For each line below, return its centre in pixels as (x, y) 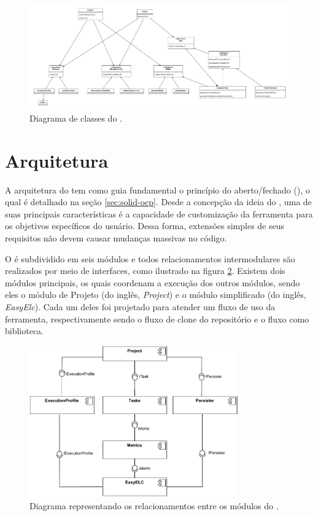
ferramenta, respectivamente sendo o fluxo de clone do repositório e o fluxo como (157, 319)
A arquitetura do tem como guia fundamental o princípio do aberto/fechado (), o (157, 190)
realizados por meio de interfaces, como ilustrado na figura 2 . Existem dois (145, 271)
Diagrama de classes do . (76, 118)
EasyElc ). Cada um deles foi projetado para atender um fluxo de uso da (140, 307)
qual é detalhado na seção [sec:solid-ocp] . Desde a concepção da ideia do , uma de (158, 202)
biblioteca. (25, 331)
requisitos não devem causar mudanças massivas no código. (116, 238)
